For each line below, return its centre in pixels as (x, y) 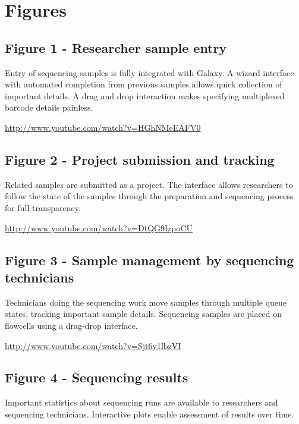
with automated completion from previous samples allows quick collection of (144, 84)
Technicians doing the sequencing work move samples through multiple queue (146, 302)
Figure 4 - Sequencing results (97, 377)
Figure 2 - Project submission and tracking (140, 159)
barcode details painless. (49, 107)
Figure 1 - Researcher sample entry (116, 47)
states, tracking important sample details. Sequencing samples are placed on (144, 314)
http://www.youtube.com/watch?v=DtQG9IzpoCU (99, 227)
